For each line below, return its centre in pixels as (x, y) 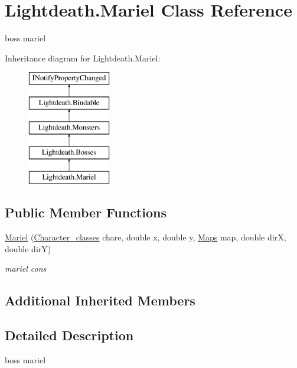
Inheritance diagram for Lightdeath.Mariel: (83, 58)
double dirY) (28, 248)
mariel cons (26, 268)
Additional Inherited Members (100, 300)
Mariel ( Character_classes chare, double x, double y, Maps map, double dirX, (146, 237)
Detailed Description (69, 335)
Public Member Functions (86, 212)
